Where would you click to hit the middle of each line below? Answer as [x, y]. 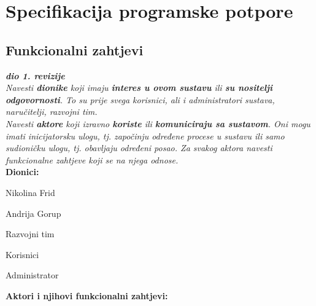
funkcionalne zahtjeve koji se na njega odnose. [92, 159]
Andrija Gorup [33, 213]
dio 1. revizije [35, 75]
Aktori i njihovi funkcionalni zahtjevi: [87, 295]
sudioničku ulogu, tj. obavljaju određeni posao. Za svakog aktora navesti [139, 148]
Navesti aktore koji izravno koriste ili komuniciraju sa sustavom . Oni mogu [158, 123]
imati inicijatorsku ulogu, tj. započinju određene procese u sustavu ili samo [145, 135]
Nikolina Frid [30, 192]
